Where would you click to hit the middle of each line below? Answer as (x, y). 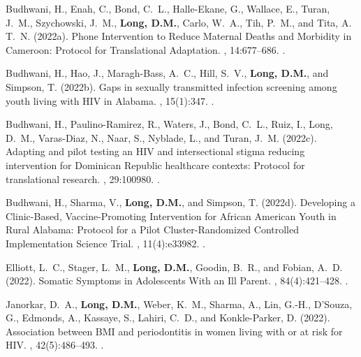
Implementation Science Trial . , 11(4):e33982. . (105, 243)
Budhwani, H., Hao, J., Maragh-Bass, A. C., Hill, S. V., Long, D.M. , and (167, 73)
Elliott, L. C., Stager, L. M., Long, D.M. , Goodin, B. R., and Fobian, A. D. (174, 267)
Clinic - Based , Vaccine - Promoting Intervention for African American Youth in (171, 216)
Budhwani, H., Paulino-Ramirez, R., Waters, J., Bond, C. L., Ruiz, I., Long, (169, 124)
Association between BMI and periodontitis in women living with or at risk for (174, 331)
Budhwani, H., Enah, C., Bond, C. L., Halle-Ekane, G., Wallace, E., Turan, (168, 8)
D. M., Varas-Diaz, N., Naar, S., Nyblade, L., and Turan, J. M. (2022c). (161, 137)
